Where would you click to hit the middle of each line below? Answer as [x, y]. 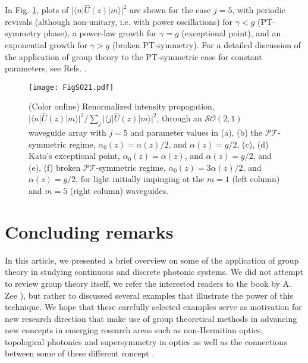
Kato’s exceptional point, [74, 156]
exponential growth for [46, 45]
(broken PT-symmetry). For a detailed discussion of [206, 45]
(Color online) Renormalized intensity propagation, [122, 106]
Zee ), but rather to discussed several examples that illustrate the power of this [149, 295]
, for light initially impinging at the [140, 179]
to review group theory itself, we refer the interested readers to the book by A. [148, 283]
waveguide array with [67, 132]
